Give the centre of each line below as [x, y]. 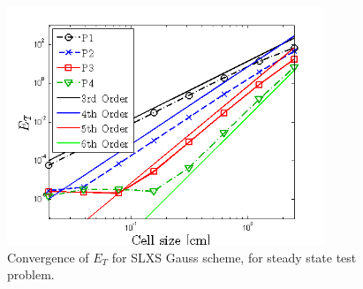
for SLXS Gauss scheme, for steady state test [234, 257]
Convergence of [48, 257]
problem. [31, 274]
